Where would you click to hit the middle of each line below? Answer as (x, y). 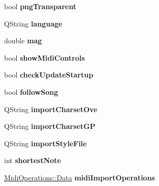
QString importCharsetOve (51, 109)
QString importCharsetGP (50, 126)
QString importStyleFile (45, 143)
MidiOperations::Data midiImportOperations (80, 177)
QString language (33, 23)
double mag (23, 41)
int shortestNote (33, 160)
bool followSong (31, 91)
